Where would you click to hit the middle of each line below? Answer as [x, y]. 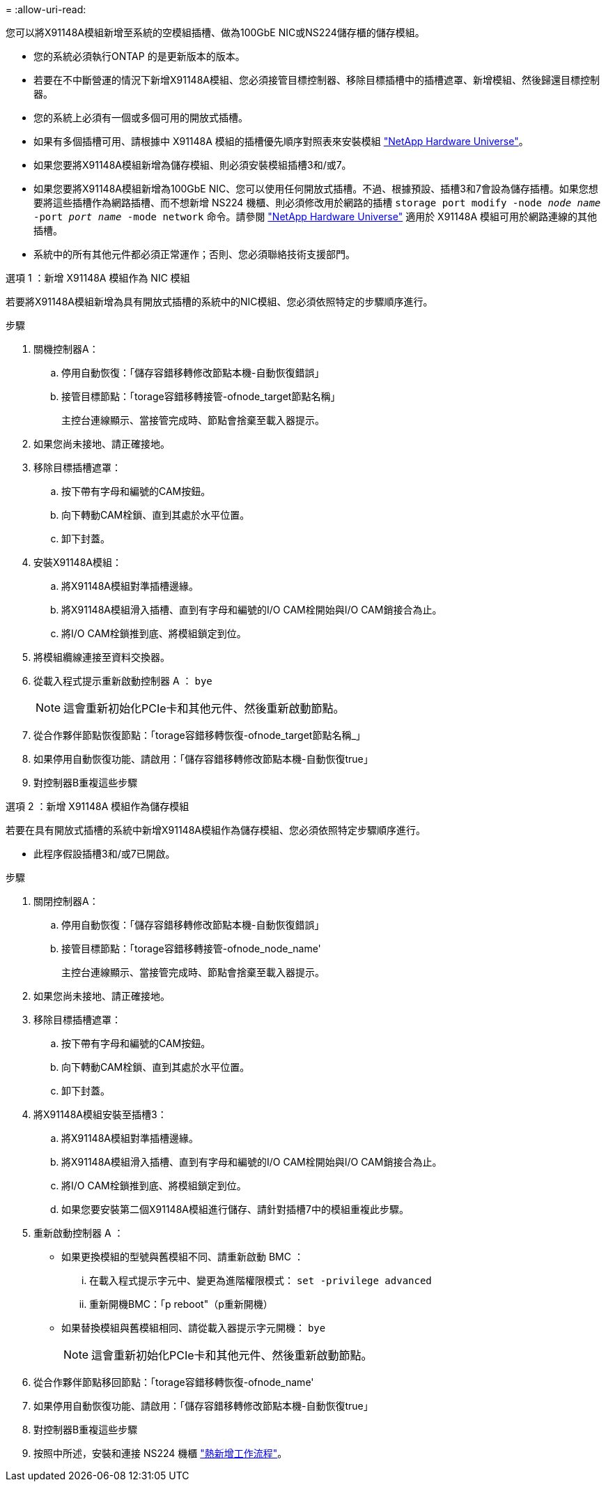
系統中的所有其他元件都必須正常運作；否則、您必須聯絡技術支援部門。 [194, 254]
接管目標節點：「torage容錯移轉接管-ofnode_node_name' [191, 948]
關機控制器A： [66, 349]
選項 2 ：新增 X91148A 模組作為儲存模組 [98, 806]
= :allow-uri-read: [46, 9]
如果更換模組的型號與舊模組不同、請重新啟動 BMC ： [182, 1257]
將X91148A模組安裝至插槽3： [100, 1114]
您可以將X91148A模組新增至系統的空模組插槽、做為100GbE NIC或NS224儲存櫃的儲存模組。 [215, 32]
